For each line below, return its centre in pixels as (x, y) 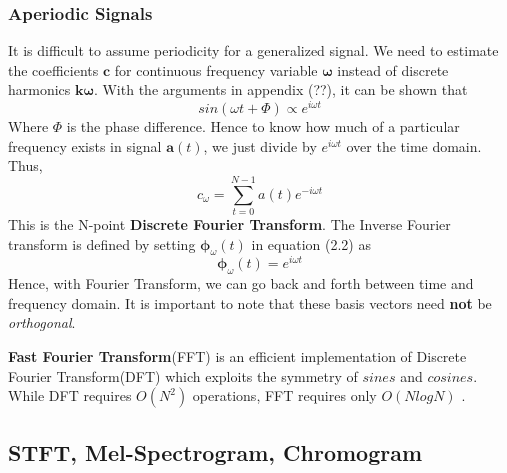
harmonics (39, 89)
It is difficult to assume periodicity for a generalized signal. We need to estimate (253, 50)
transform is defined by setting (102, 243)
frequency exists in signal (85, 145)
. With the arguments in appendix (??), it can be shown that (280, 89)
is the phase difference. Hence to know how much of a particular (263, 126)
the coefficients (53, 69)
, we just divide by (260, 145)
